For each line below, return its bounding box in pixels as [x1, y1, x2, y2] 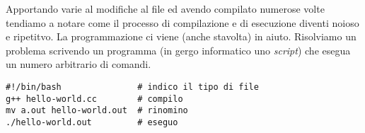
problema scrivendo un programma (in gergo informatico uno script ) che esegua [6, 42, 351, 57]
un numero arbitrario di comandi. [6, 57, 151, 71]
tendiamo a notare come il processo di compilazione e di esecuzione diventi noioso [6, 15, 359, 30]
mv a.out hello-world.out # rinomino [6, 105, 188, 116]
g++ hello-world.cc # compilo [6, 93, 183, 104]
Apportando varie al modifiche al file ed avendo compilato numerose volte [6, 1, 325, 16]
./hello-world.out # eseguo [6, 117, 178, 127]
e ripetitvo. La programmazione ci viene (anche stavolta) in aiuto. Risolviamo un [6, 29, 357, 44]
